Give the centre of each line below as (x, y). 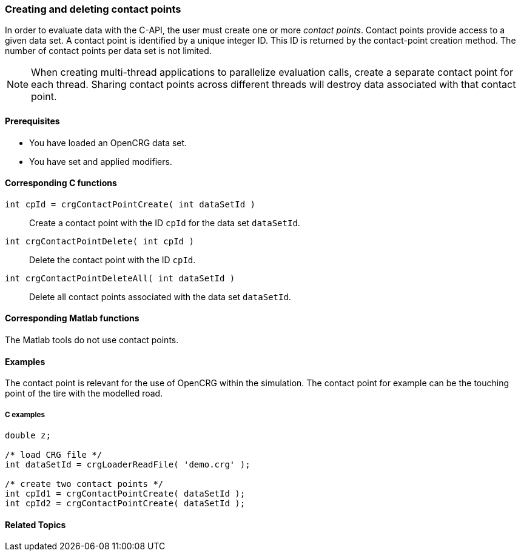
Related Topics (35, 524)
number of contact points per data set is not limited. (108, 51)
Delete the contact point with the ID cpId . (113, 260)
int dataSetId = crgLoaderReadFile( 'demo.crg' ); (128, 465)
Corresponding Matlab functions (72, 318)
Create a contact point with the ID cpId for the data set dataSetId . (165, 223)
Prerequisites (32, 121)
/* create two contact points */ (84, 484)
